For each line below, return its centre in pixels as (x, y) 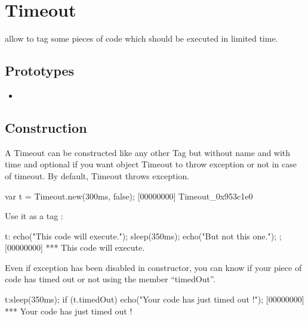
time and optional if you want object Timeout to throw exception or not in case (151, 164)
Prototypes (40, 71)
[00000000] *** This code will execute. (75, 247)
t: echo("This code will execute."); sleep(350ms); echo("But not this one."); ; (143, 236)
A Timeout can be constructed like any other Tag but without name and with (148, 152)
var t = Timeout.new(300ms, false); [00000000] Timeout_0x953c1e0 (129, 196)
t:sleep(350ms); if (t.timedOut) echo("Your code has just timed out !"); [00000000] (155, 299)
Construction (46, 127)
